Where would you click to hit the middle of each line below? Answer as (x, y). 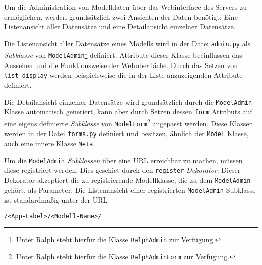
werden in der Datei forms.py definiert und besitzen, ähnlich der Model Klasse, (126, 133)
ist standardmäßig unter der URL (56, 200)
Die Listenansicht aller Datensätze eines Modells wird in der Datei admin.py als (127, 43)
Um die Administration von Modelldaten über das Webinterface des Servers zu (125, 7)
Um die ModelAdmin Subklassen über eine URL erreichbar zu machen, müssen (123, 160)
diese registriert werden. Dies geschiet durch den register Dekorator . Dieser (122, 170)
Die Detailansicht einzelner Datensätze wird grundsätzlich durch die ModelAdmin (128, 102)
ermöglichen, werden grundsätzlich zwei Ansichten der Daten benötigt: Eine (121, 16)
